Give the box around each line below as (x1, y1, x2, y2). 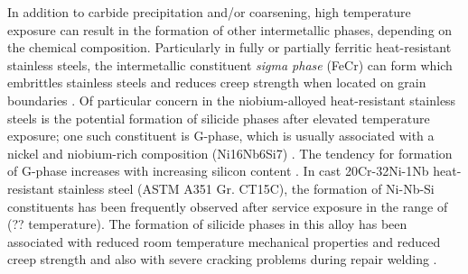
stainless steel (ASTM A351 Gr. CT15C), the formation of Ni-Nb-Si (58, 178, 435, 197)
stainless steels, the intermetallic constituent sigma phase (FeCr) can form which (7, 55, 453, 74)
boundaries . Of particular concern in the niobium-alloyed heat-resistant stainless (7, 90, 456, 109)
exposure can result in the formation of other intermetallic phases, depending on (7, 20, 453, 39)
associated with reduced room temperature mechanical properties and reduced (7, 232, 441, 251)
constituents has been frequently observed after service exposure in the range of (7, 196, 448, 215)
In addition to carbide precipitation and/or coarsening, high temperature (7, 3, 411, 21)
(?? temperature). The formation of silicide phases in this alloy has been (7, 215, 407, 233)
